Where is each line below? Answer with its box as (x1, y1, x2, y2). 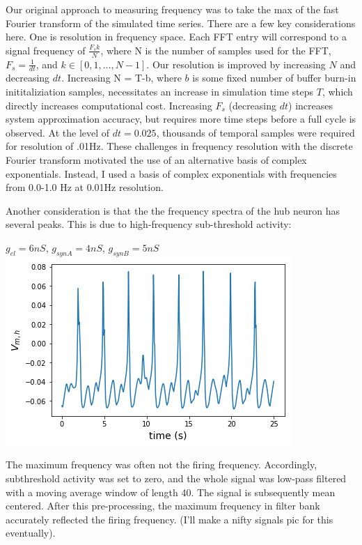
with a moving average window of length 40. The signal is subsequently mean (6, 484, 336, 499)
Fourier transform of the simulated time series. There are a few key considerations (6, 15, 356, 30)
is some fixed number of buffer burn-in (192, 70, 356, 85)
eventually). (6, 525, 56, 540)
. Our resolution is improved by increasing (146, 56, 326, 71)
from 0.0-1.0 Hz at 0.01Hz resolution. (6, 180, 164, 194)
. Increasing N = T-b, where (61, 70, 182, 85)
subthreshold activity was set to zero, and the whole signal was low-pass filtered (6, 470, 347, 485)
